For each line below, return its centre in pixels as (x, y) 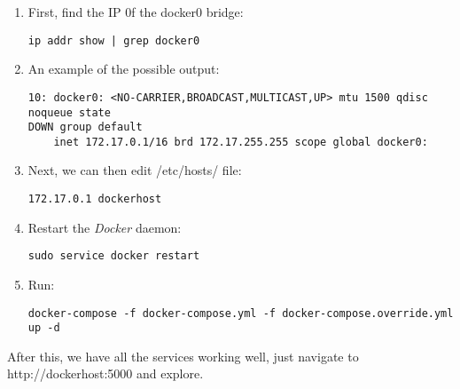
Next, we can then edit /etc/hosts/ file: (135, 170)
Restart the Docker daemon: (105, 227)
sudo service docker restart (114, 256)
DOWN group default (85, 127)
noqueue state (69, 112)
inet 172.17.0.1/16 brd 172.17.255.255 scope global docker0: (241, 142)
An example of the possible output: (124, 69)
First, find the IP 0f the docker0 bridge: (136, 12)
